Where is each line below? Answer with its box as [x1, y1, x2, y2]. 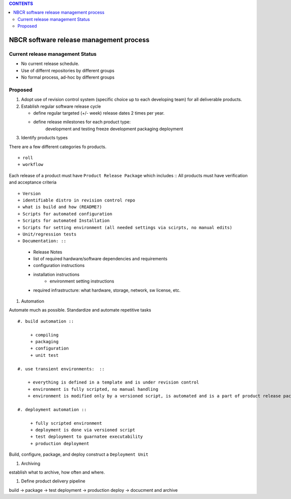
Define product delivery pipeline [21, 478, 86, 484]
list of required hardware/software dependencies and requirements [33, 256, 167, 262]
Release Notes [33, 249, 63, 255]
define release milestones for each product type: [33, 119, 131, 125]
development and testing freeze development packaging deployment [45, 126, 183, 132]
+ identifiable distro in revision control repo [17, 197, 135, 203]
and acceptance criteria [9, 180, 57, 185]
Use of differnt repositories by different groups [21, 67, 115, 73]
